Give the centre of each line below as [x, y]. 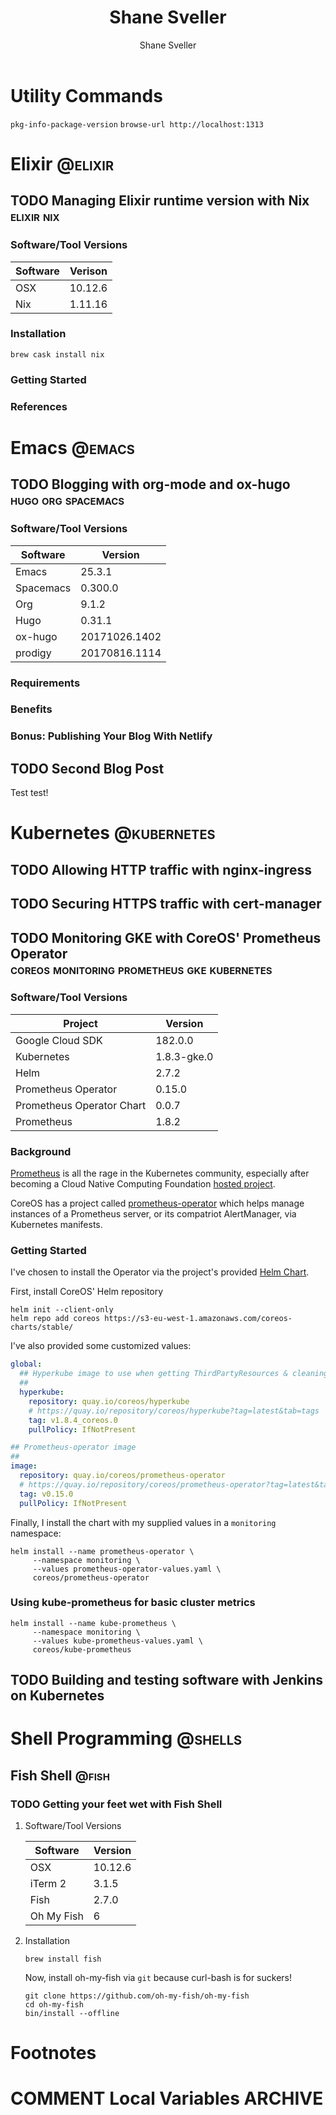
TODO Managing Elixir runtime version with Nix [160, 201]
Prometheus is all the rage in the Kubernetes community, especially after [160, 1173]
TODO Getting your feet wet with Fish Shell [116, 1804]
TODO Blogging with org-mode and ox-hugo [150, 484]
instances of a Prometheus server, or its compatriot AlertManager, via [153, 1214]
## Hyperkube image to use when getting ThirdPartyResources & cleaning [174, 1374]
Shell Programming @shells [126, 1738]
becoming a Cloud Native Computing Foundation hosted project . [143, 1184]
